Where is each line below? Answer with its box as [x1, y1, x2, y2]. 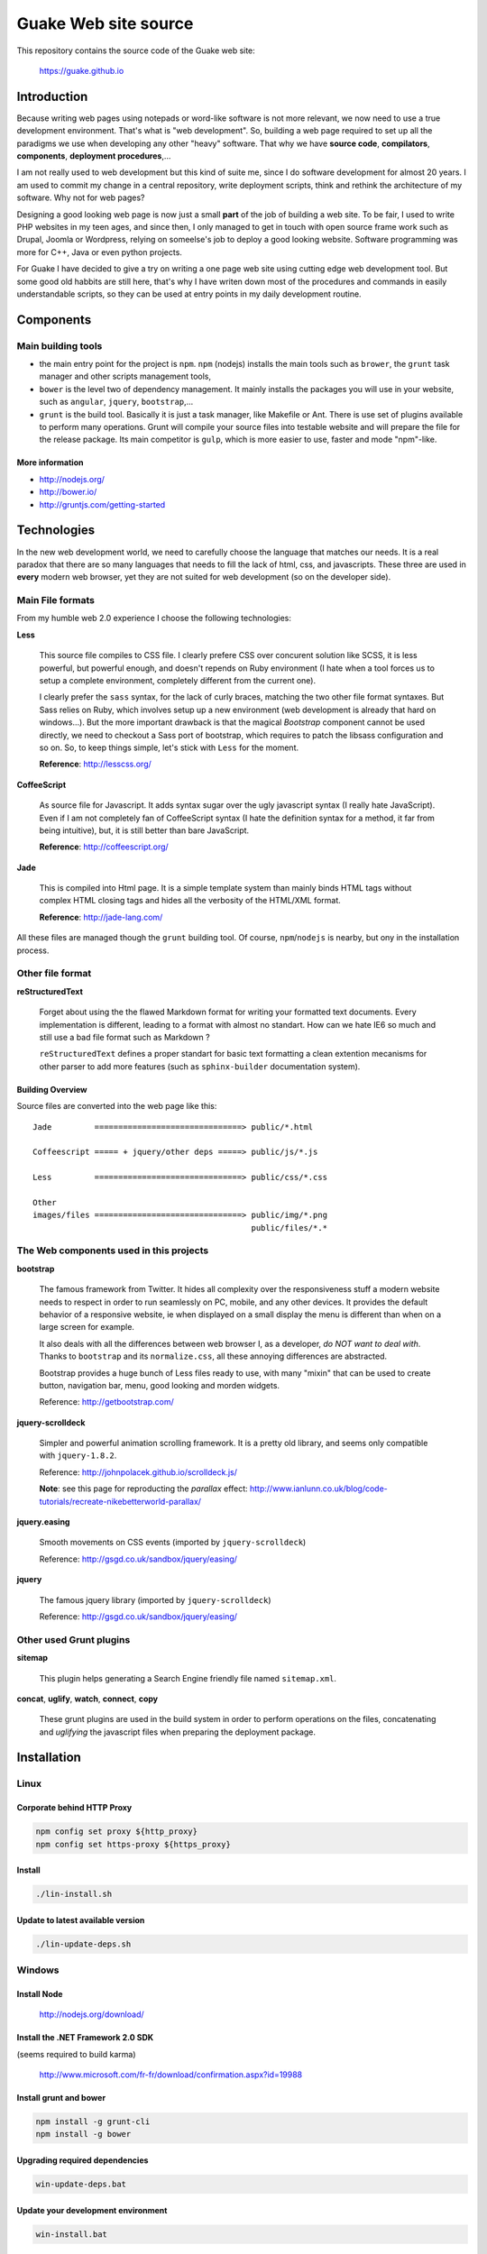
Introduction [16, 88, 88, 104]
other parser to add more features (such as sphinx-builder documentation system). [39, 1060, 361, 1072]
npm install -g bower [35, 2129, 132, 2139]
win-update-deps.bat [35, 2179, 126, 2190]
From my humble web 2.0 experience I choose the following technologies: [16, 613, 292, 624]
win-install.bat [35, 2229, 108, 2240]
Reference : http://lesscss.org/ [39, 758, 152, 770]
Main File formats [16, 594, 95, 607]
